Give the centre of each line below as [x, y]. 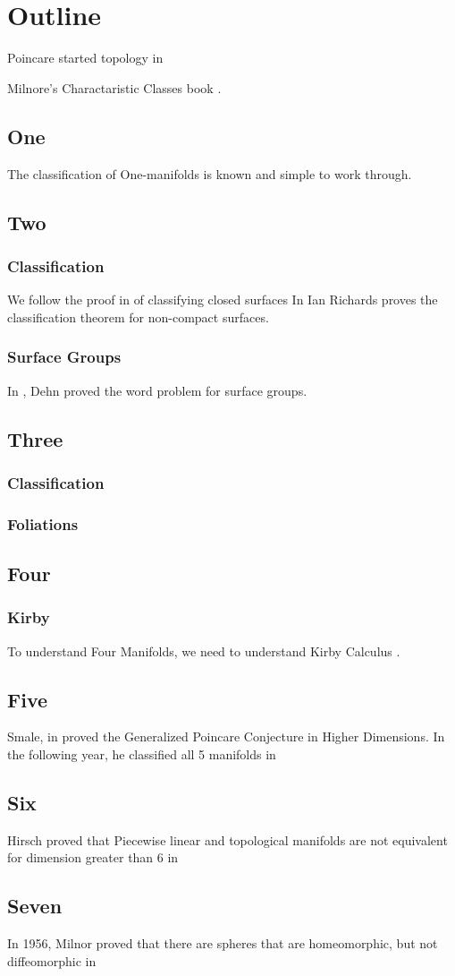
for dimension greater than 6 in [93, 857]
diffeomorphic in [52, 960]
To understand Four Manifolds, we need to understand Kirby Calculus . [204, 651]
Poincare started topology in [85, 58]
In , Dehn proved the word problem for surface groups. [157, 390]
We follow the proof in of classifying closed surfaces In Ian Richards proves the [223, 300]
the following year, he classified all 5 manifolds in [142, 753]
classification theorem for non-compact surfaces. [138, 317]
